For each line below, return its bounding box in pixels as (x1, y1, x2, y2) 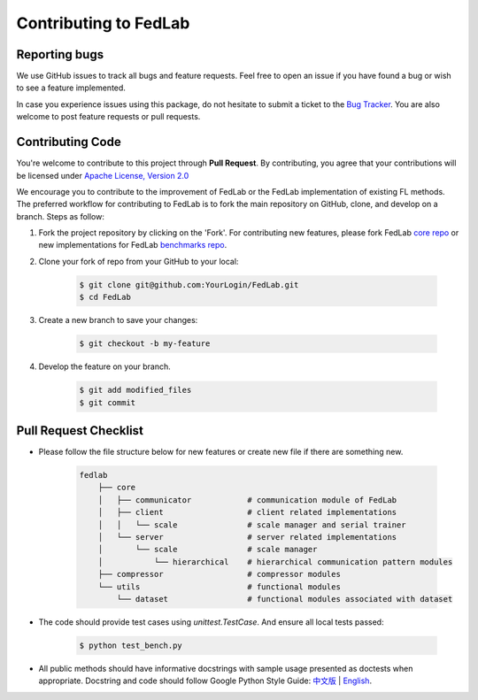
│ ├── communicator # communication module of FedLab (97, 495, 397, 504)
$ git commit (79, 397, 136, 407)
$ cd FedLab (79, 292, 132, 303)
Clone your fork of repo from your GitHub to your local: (38, 256, 239, 266)
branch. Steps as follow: (16, 211, 105, 221)
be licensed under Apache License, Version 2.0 (16, 170, 189, 181)
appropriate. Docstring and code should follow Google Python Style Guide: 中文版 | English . (38, 675, 372, 686)
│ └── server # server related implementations (97, 532, 397, 542)
